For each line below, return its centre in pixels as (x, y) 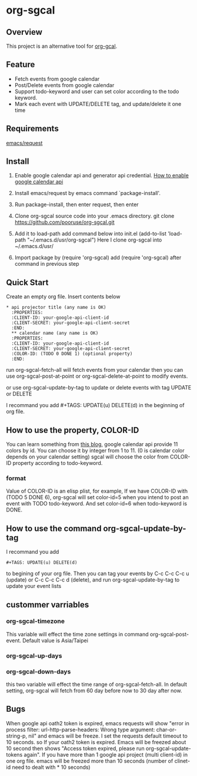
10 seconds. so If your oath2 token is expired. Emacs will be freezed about (96, 742)
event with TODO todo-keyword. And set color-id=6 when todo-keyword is (96, 504)
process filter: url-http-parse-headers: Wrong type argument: (81, 729)
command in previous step (47, 264)
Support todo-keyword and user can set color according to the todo (97, 91)
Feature (21, 65)
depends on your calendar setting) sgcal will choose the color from (87, 457)
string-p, (17, 736)
